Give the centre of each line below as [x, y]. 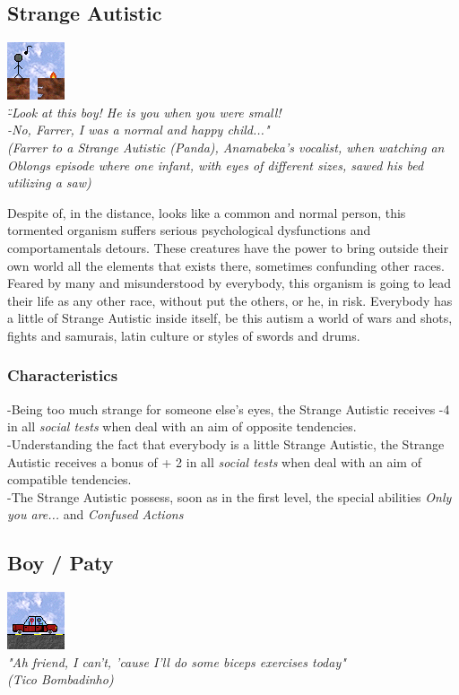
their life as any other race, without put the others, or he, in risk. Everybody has [230, 300]
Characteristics [63, 375]
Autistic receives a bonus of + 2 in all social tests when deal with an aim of [214, 461]
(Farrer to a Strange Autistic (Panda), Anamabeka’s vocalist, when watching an [226, 147]
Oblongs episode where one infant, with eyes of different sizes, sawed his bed [216, 165]
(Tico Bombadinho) [61, 679]
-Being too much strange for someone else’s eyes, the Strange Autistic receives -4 [229, 408]
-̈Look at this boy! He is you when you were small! [144, 112]
